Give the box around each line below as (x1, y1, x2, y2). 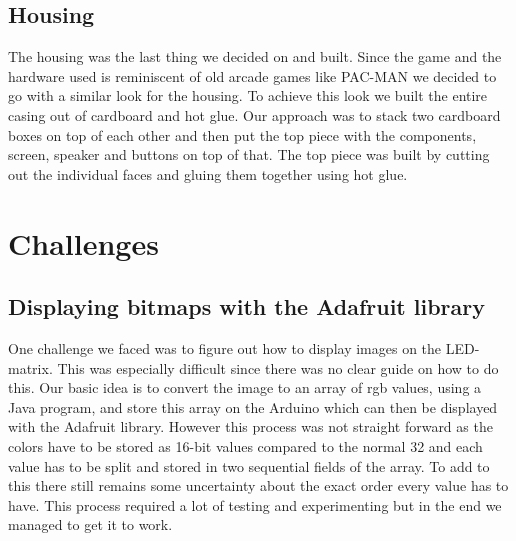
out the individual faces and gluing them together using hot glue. (8, 163, 408, 184)
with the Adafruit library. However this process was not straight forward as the (8, 416, 493, 437)
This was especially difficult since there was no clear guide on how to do (57, 357, 499, 378)
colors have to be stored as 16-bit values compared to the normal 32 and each (8, 435, 483, 456)
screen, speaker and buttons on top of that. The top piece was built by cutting (8, 144, 490, 165)
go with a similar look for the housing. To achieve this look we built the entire (8, 85, 488, 106)
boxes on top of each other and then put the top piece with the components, (8, 124, 477, 145)
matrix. (8, 357, 53, 378)
